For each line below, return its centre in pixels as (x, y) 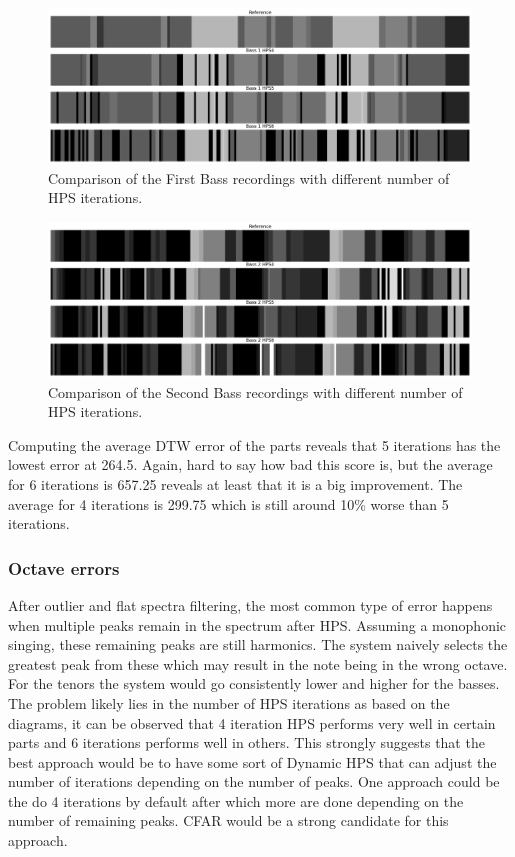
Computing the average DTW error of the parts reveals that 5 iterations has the (254, 444)
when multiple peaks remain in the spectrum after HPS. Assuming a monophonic (257, 624)
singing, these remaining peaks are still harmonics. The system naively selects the (258, 644)
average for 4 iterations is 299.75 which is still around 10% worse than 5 (228, 503)
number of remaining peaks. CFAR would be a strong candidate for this (228, 820)
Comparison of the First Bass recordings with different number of (249, 177)
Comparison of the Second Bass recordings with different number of (255, 391)
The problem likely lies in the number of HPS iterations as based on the (229, 702)
